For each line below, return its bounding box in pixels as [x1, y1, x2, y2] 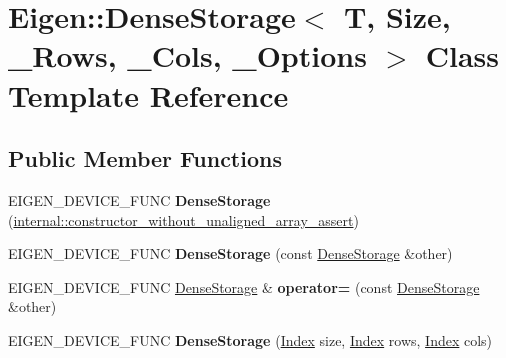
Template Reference [8, 74, 289, 115]
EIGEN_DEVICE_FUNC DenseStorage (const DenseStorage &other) [8, 243, 453, 264]
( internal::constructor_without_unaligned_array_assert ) [8, 209, 359, 230]
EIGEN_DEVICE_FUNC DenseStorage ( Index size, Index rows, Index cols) [8, 329, 493, 350]
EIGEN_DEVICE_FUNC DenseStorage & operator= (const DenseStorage [8, 276, 480, 297]
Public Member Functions [8, 143, 282, 174]
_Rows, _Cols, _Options [8, 35, 367, 76]
